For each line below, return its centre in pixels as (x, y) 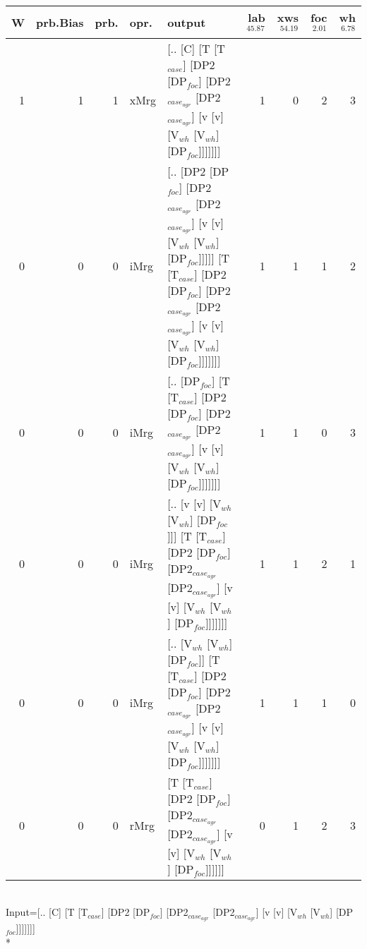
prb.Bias (60, 22)
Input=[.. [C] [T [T (47, 912)
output (187, 22)
